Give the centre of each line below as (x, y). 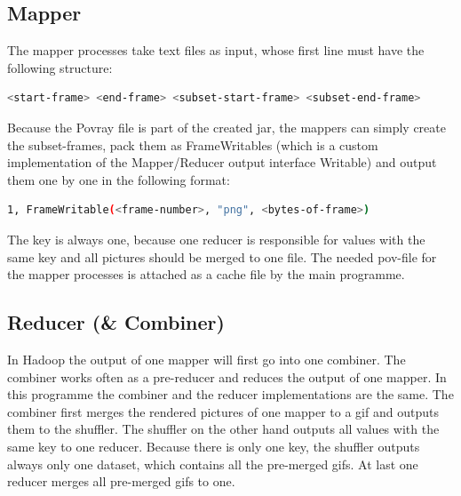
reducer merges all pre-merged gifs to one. (121, 481)
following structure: (60, 67)
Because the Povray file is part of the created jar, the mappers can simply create (227, 127)
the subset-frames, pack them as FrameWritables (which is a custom (193, 144)
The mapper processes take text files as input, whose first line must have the (216, 50)
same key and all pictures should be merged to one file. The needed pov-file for (222, 256)
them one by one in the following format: (119, 179)
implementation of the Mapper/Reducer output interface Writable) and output (222, 162)
